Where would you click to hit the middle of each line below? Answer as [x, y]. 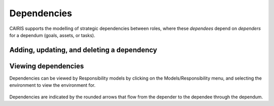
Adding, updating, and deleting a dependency [83, 50]
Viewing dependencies [47, 66]
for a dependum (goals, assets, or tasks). [52, 35]
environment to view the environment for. [53, 85]
